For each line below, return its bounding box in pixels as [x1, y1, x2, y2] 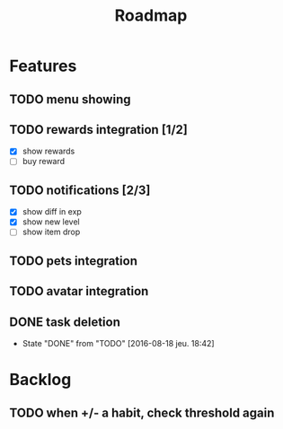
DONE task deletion [9, 314, 121, 329]
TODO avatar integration [9, 284, 149, 299]
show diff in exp [22, 206, 83, 217]
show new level [22, 216, 80, 227]
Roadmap [114, 5, 188, 26]
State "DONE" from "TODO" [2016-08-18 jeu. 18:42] [22, 338, 215, 349]
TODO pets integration [9, 253, 137, 268]
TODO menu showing [9, 92, 131, 107]
